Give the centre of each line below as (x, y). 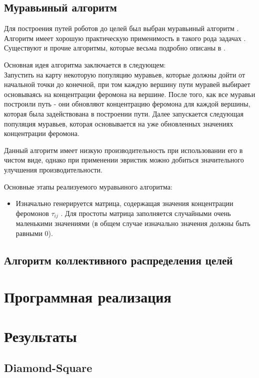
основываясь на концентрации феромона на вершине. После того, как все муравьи (130, 94)
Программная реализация (88, 297)
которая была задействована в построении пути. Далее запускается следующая (124, 113)
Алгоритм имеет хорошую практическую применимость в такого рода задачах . (125, 38)
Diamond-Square (48, 368)
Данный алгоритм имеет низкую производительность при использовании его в (123, 150)
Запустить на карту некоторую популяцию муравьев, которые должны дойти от (125, 74)
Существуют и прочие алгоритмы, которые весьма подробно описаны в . (115, 48)
